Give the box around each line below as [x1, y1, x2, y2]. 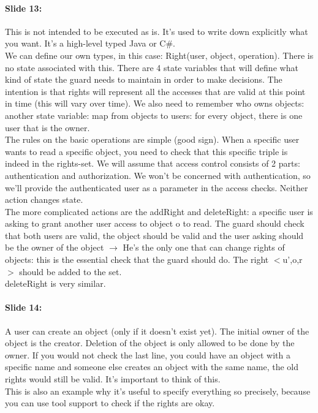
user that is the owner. [5, 121, 90, 134]
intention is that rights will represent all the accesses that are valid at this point [5, 85, 306, 97]
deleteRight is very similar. [5, 277, 106, 290]
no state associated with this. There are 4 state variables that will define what [5, 61, 298, 74]
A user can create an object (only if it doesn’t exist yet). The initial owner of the [5, 324, 309, 337]
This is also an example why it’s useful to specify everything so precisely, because [5, 384, 311, 397]
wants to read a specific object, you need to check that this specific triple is [5, 145, 288, 157]
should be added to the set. [19, 265, 122, 278]
